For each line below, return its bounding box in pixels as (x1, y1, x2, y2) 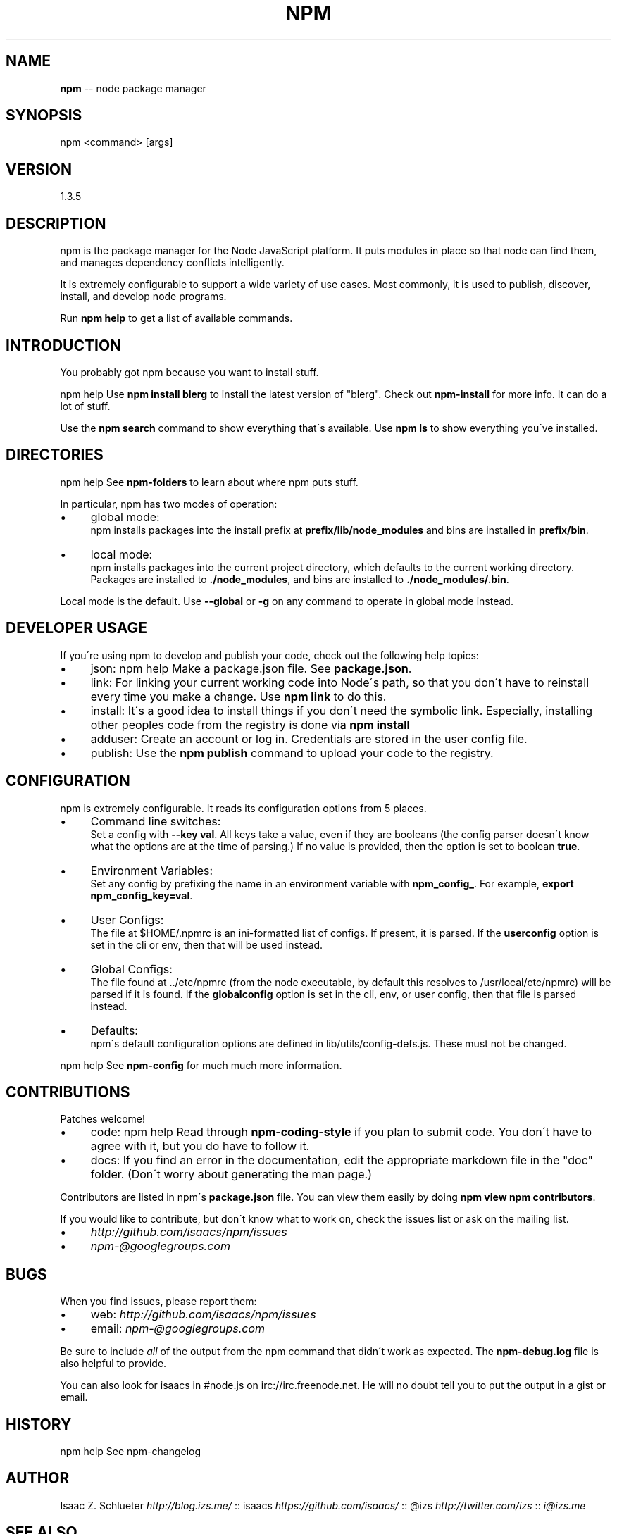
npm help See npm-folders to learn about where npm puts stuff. (60, 475, 359, 488)
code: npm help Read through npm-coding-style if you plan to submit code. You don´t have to (90, 1125, 592, 1140)
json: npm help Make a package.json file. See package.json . (90, 661, 412, 675)
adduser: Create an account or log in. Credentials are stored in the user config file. (90, 731, 528, 746)
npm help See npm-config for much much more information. (60, 1059, 342, 1071)
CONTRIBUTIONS (6, 1083, 130, 1101)
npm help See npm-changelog (60, 1445, 201, 1458)
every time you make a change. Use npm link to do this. (90, 689, 387, 704)
